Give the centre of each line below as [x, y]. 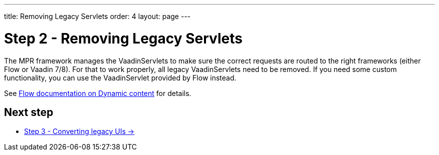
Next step [29, 112]
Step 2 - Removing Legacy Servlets [123, 38]
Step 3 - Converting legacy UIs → [79, 131]
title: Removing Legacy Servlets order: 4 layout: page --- [97, 16]
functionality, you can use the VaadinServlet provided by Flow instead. [120, 77]
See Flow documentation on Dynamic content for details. [98, 93]
